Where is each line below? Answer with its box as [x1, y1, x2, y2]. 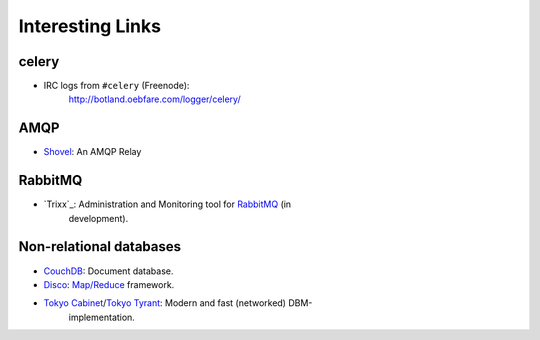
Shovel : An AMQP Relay [43, 146, 142, 158]
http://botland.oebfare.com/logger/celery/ [68, 93, 241, 105]
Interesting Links [18, 15, 162, 37]
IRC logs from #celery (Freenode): [43, 80, 190, 92]
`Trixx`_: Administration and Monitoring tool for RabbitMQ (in [43, 198, 292, 210]
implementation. [68, 311, 135, 323]
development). [68, 212, 129, 224]
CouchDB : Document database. [43, 265, 174, 277]
